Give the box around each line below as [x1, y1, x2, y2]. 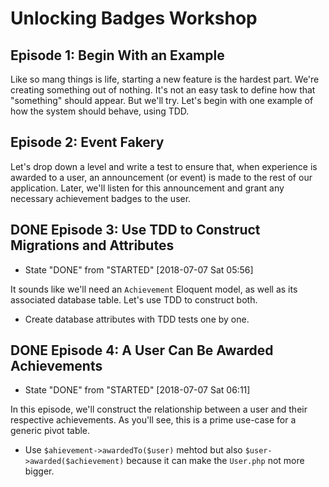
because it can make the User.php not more [126, 455, 305, 467]
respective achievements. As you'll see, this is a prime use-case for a [10, 414, 297, 426]
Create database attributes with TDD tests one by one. [24, 313, 250, 325]
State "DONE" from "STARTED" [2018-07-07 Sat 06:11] [24, 384, 251, 396]
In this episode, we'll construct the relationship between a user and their [10, 403, 308, 416]
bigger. [24, 465, 55, 477]
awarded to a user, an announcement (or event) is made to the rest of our [10, 171, 313, 183]
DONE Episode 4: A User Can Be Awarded [10, 342, 274, 359]
